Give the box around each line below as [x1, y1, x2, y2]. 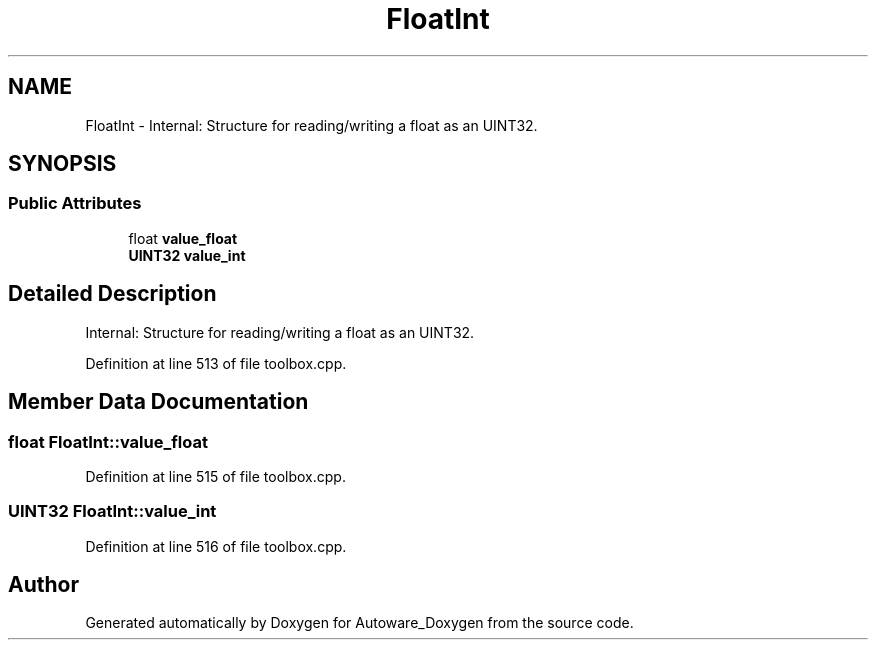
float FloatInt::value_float [8, 431, 208, 452]
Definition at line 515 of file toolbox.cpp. [85, 467, 346, 485]
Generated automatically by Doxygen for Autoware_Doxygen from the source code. [85, 614, 634, 632]
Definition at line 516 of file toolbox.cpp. [85, 537, 347, 555]
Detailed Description [8, 281, 217, 307]
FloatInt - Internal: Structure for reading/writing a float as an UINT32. [85, 116, 538, 134]
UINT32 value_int [128, 246, 246, 264]
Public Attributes [8, 193, 142, 214]
